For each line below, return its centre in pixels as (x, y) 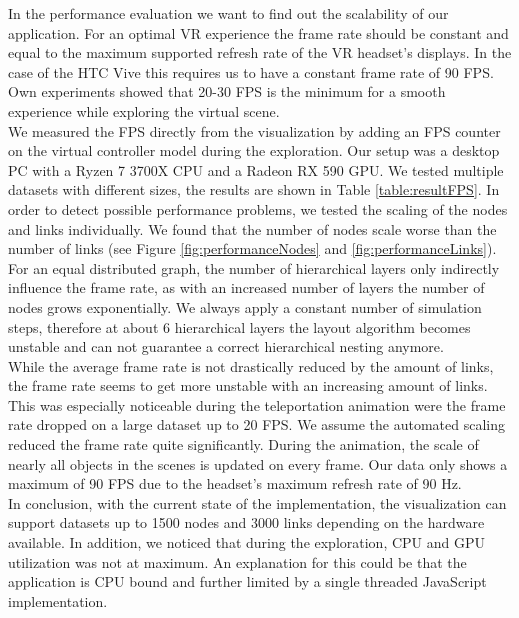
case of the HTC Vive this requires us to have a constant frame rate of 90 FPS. (251, 71)
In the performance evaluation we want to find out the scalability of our (228, 13)
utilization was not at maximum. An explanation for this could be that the (237, 561)
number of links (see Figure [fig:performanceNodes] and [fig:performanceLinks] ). (252, 248)
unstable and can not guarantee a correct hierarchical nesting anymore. (226, 346)
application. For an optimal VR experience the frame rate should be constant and (258, 32)
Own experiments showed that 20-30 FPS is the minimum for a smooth (227, 91)
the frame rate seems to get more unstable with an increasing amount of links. (248, 385)
